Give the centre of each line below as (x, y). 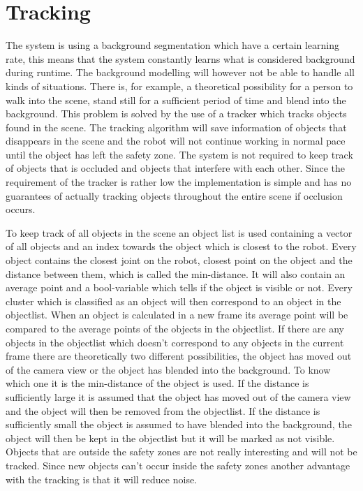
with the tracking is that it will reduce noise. (102, 479)
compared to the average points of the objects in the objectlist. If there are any (175, 328)
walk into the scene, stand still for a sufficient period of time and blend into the (176, 100)
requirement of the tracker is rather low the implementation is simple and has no (179, 182)
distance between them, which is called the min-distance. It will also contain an (176, 273)
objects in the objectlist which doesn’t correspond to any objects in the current (175, 342)
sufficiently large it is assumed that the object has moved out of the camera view (178, 396)
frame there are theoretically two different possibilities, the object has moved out (179, 356)
